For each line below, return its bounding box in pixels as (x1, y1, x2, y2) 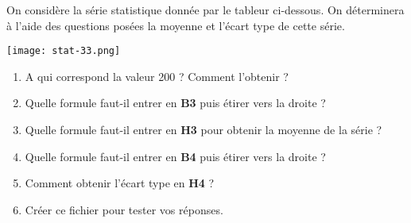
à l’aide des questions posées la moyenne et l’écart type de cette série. (6, 17, 345, 33)
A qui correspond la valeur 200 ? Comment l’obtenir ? (25, 67, 289, 84)
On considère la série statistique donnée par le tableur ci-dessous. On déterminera (6, 2, 405, 17)
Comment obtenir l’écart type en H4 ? (25, 175, 215, 191)
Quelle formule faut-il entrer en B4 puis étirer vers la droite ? (25, 148, 326, 164)
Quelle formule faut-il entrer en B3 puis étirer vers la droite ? (25, 94, 326, 111)
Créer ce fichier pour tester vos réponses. (25, 201, 223, 217)
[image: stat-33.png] (6, 45, 121, 57)
